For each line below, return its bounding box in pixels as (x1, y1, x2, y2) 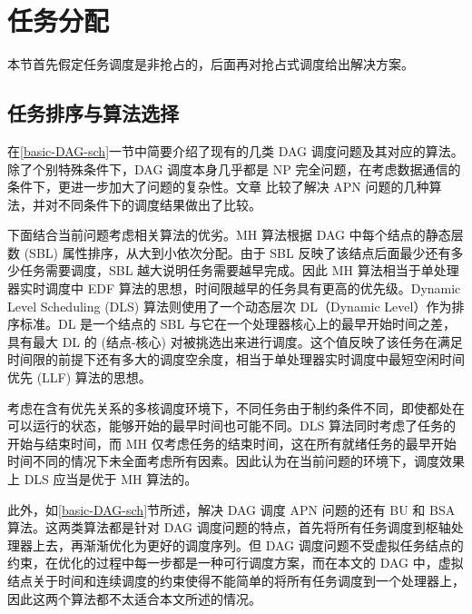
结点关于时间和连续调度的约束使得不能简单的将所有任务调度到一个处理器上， (7, 570, 465, 589)
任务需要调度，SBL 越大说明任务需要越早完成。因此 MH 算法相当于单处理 (19, 261, 459, 280)
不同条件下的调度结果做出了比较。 (57, 194, 261, 213)
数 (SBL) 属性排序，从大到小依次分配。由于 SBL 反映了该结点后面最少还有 (7, 243, 451, 262)
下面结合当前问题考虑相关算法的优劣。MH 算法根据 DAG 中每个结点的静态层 (7, 225, 464, 244)
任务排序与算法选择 (7, 99, 179, 127)
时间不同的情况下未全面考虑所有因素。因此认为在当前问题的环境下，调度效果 (7, 451, 465, 470)
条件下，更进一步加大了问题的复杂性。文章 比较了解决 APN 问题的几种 (7, 177, 429, 196)
